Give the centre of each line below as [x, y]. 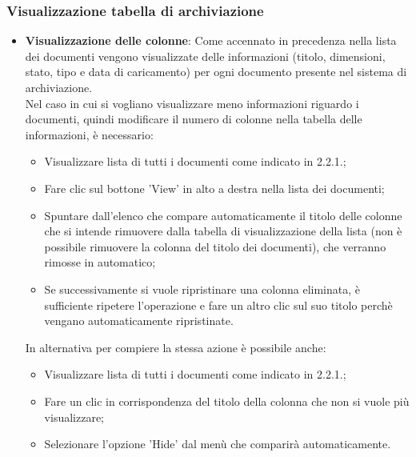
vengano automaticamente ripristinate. [139, 321]
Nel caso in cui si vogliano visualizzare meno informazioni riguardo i [192, 103]
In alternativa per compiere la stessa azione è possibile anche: [176, 347]
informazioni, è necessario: [89, 134]
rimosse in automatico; [100, 262]
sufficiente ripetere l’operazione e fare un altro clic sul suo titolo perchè [218, 305]
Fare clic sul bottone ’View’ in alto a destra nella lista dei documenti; [214, 188]
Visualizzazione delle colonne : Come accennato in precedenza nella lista [211, 40]
